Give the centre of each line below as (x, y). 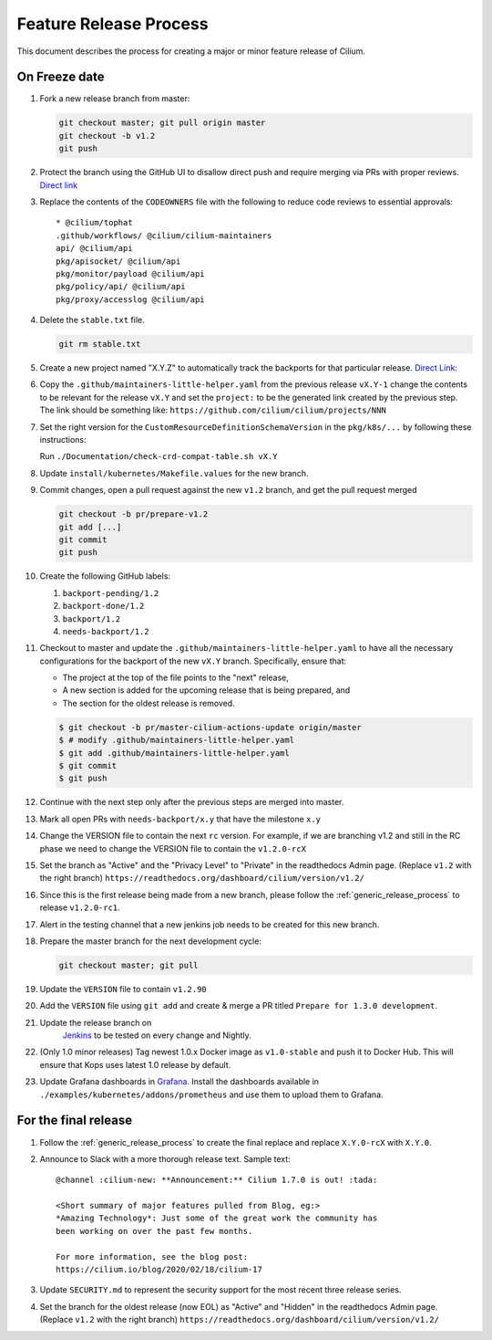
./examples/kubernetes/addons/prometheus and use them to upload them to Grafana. (211, 1094)
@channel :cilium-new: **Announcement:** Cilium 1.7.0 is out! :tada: (217, 1180)
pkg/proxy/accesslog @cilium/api (130, 299)
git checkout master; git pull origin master (162, 123)
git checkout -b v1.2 (107, 136)
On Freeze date (61, 77)
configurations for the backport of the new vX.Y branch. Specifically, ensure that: (193, 661)
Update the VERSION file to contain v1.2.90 (123, 989)
